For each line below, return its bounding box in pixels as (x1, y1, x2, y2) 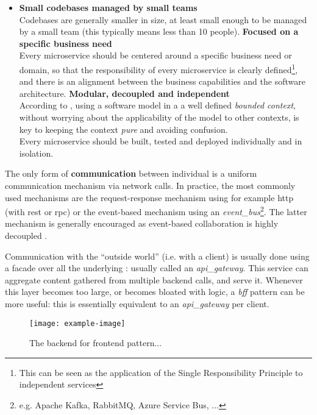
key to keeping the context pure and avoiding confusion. (19, 122, 228, 135)
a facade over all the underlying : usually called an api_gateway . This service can (5, 261, 308, 274)
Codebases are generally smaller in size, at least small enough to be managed (19, 13, 307, 26)
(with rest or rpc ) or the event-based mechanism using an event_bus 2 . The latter (5, 204, 307, 218)
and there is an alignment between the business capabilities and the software (19, 75, 305, 88)
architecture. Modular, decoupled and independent (19, 87, 230, 99)
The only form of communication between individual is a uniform (5, 167, 257, 180)
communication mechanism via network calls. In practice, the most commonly (5, 179, 296, 191)
